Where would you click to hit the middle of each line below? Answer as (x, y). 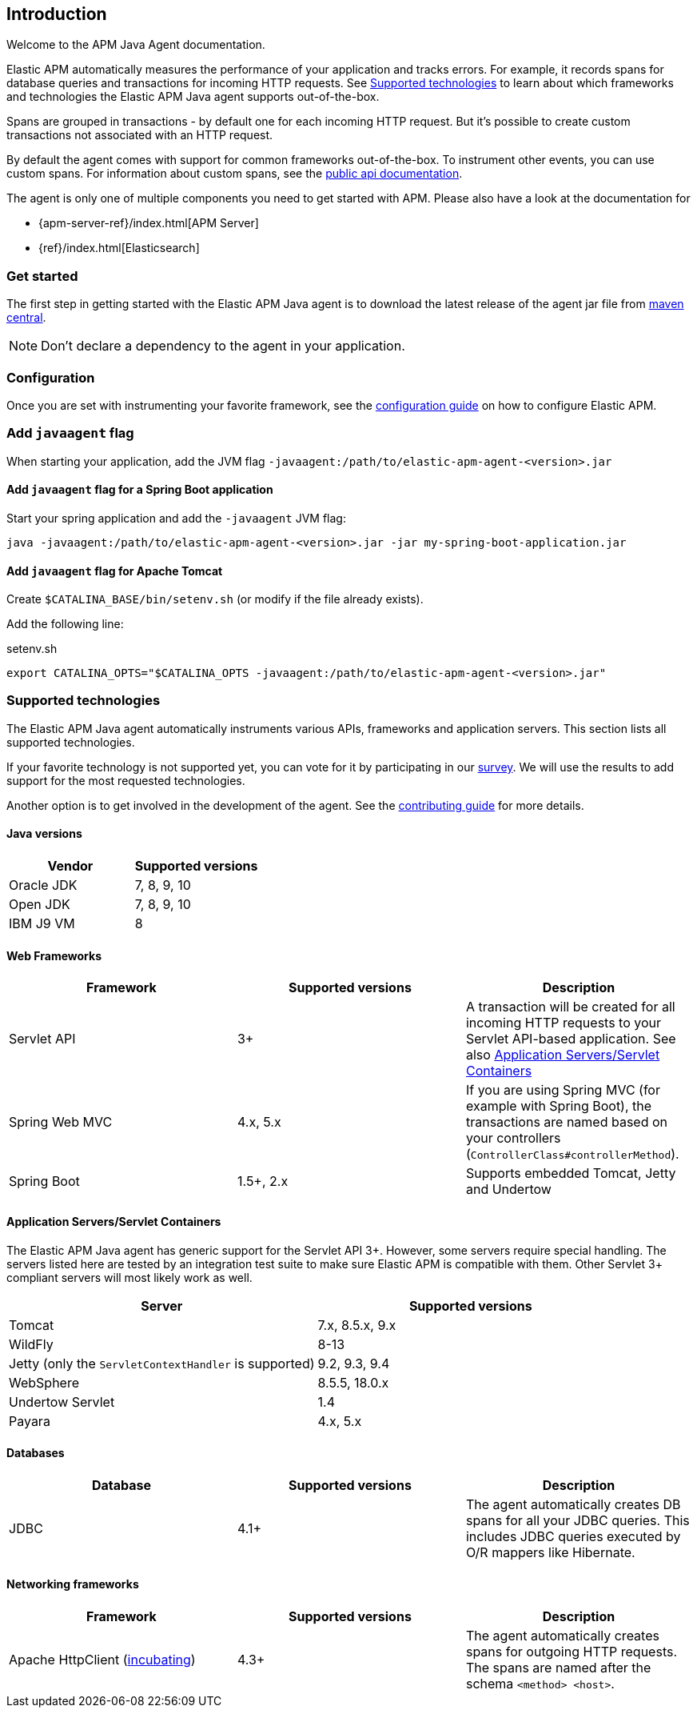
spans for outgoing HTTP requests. (572, 1651)
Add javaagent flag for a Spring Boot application (140, 490)
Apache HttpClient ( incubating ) (102, 1659)
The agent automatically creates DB (573, 1504)
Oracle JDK (43, 885)
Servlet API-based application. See (571, 1039)
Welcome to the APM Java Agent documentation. (136, 45)
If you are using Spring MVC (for (563, 1090)
